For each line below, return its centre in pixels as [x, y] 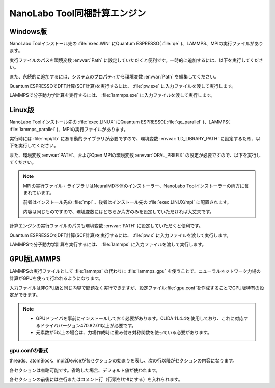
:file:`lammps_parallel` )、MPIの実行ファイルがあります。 [69, 129]
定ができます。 [25, 295]
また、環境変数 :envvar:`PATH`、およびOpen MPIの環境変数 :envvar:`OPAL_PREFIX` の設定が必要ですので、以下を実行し [135, 155]
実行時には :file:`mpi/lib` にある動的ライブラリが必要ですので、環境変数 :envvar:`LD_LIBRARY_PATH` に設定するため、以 [135, 139]
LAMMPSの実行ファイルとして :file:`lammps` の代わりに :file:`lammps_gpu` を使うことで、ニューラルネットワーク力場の [135, 271]
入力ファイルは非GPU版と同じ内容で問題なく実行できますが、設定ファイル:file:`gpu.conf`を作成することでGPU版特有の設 [137, 288]
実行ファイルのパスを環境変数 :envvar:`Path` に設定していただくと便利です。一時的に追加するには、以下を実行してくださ [136, 60]
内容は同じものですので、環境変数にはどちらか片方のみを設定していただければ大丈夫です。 [119, 212]
